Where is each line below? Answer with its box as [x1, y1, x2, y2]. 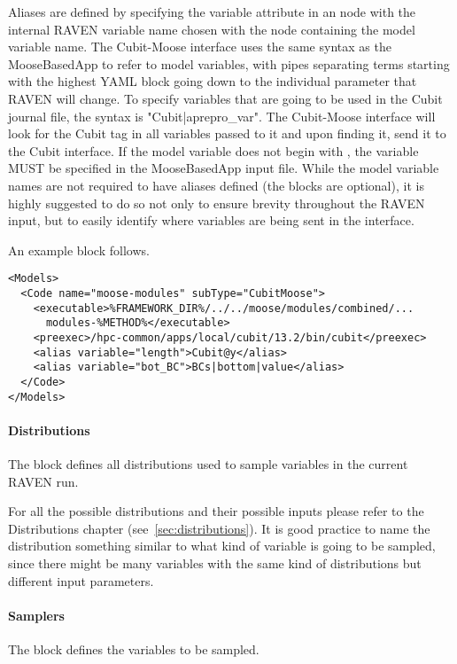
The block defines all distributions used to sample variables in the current [8, 455, 408, 473]
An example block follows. [8, 240, 150, 259]
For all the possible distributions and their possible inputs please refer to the [8, 502, 424, 520]
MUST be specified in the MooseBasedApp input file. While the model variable [8, 159, 439, 177]
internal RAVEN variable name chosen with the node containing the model [8, 20, 415, 38]
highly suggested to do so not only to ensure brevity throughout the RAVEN [8, 193, 425, 212]
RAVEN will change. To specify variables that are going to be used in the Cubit [8, 89, 443, 107]
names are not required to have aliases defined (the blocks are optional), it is [8, 176, 424, 194]
